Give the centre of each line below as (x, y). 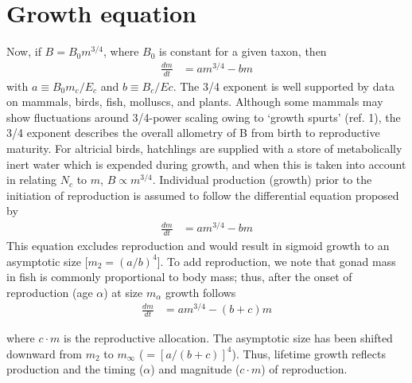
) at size (123, 292)
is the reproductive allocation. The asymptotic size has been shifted (228, 338)
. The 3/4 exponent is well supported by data (284, 86)
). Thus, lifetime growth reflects (309, 353)
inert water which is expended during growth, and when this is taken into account (206, 164)
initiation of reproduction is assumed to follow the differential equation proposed (203, 195)
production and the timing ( (75, 369)
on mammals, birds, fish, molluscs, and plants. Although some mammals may (195, 102)
